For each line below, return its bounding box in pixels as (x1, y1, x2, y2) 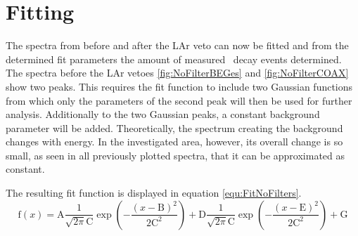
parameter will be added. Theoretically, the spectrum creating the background (6, 120, 343, 135)
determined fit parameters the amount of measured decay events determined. (6, 51, 342, 66)
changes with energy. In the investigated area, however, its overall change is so (6, 134, 343, 149)
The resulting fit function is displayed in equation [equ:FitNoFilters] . (6, 185, 302, 200)
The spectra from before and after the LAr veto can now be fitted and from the (6, 38, 349, 53)
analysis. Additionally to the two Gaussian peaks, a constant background (6, 107, 320, 122)
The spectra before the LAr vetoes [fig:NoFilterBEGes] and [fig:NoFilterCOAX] (6, 65, 349, 80)
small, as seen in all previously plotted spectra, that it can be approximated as (6, 147, 345, 162)
